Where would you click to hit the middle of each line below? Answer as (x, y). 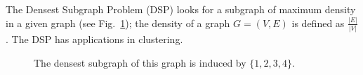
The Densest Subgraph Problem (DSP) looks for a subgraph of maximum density (181, 9)
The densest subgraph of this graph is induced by (140, 62)
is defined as (318, 23)
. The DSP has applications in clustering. (94, 39)
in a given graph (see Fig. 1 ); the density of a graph (118, 23)
